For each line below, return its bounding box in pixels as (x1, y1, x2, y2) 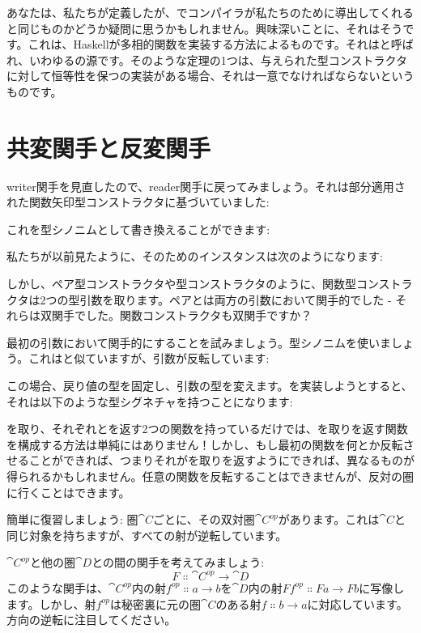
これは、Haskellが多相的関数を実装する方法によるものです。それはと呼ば (28, 36, 414, 53)
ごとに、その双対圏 (153, 511, 255, 528)
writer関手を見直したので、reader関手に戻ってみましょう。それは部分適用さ (6, 177, 406, 194)
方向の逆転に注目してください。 (6, 611, 176, 628)
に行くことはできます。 (6, 483, 130, 500)
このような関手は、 (6, 579, 108, 596)
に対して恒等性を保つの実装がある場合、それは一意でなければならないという (6, 67, 415, 84)
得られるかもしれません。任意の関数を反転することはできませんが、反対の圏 (6, 468, 414, 484)
